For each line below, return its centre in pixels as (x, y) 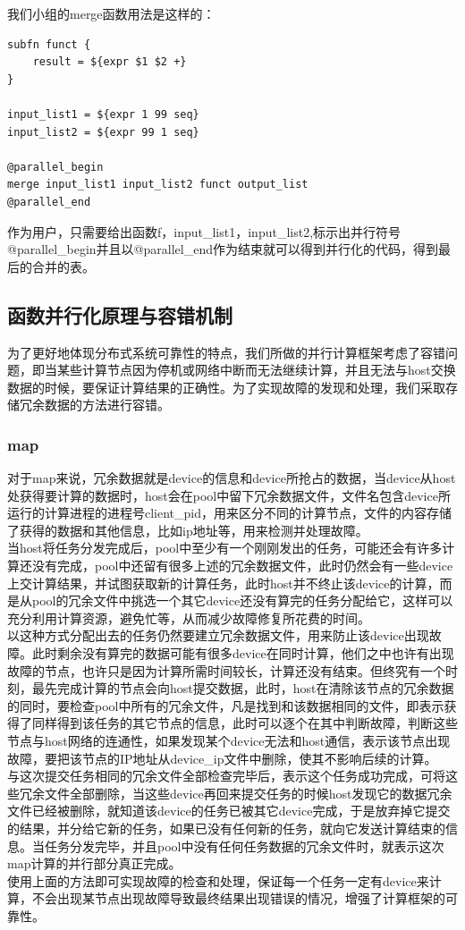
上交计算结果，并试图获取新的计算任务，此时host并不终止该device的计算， (224, 583)
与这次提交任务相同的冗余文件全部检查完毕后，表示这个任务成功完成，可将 (226, 776)
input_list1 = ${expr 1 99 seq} (103, 114)
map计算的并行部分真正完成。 (94, 863)
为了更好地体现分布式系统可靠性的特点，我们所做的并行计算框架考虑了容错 (226, 352)
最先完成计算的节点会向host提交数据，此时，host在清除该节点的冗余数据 (243, 688)
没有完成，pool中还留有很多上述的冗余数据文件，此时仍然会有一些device (242, 566)
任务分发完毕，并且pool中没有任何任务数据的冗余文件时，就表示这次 (244, 845)
